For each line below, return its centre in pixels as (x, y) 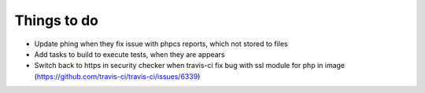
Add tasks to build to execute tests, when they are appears (129, 54)
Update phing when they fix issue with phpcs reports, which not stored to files (161, 44)
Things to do (56, 20)
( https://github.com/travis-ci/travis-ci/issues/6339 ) (117, 76)
